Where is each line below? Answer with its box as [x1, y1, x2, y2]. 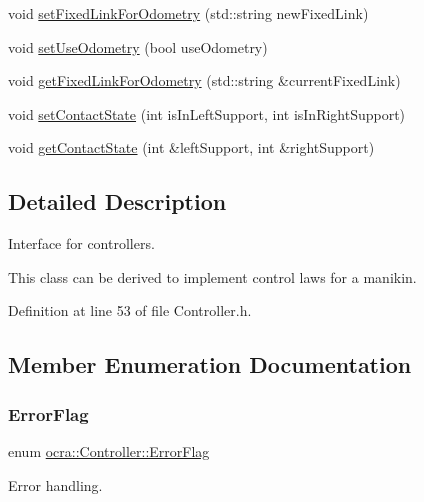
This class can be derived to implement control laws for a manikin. [8, 266, 417, 287]
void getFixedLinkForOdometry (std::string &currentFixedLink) [8, 70, 401, 91]
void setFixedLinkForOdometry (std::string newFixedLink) [8, 3, 369, 23]
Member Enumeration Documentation [8, 349, 412, 380]
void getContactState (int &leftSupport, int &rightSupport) [8, 137, 375, 158]
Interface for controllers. [8, 233, 155, 254]
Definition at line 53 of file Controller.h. [8, 300, 252, 321]
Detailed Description [8, 186, 227, 217]
